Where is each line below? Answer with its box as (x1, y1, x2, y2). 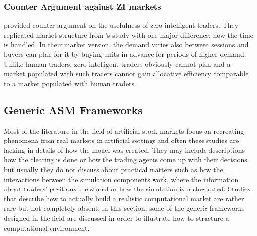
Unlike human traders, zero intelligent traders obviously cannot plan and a (4, 58, 231, 69)
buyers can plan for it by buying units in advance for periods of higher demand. (4, 49, 246, 59)
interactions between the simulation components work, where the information (4, 174, 239, 184)
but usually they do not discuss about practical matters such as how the (4, 164, 223, 174)
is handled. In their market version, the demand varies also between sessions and (4, 39, 249, 49)
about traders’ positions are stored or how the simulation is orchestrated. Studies (4, 184, 250, 194)
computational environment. (4, 222, 90, 233)
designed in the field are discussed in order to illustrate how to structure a (4, 212, 229, 223)
